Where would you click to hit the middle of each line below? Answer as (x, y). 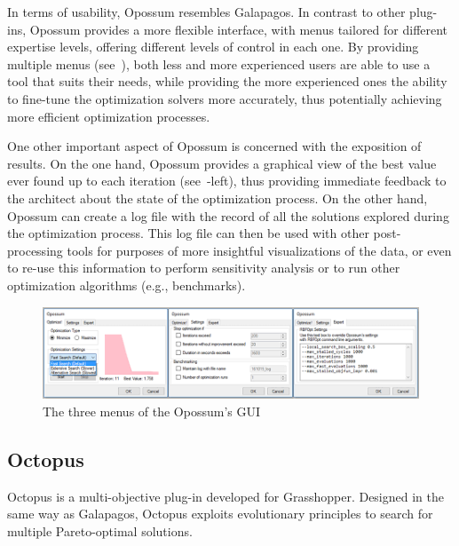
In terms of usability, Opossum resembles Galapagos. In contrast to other (206, 12)
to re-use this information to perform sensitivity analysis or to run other (204, 268)
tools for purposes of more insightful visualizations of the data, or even (259, 250)
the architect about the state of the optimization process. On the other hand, (218, 198)
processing (35, 250)
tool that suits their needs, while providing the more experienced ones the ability (227, 81)
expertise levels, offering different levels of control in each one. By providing (213, 47)
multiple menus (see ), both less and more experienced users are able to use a (219, 63)
